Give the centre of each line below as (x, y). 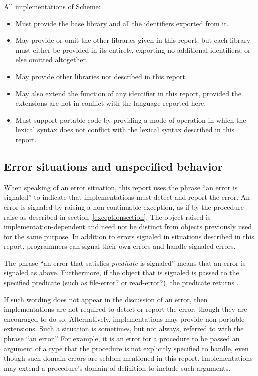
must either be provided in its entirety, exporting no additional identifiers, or (133, 50)
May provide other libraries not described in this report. (101, 76)
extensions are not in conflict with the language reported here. (111, 103)
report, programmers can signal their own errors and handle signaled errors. (120, 246)
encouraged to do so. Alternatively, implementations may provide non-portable (124, 318)
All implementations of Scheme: (52, 6)
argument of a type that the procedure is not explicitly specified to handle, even (126, 348)
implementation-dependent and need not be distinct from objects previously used (128, 226)
